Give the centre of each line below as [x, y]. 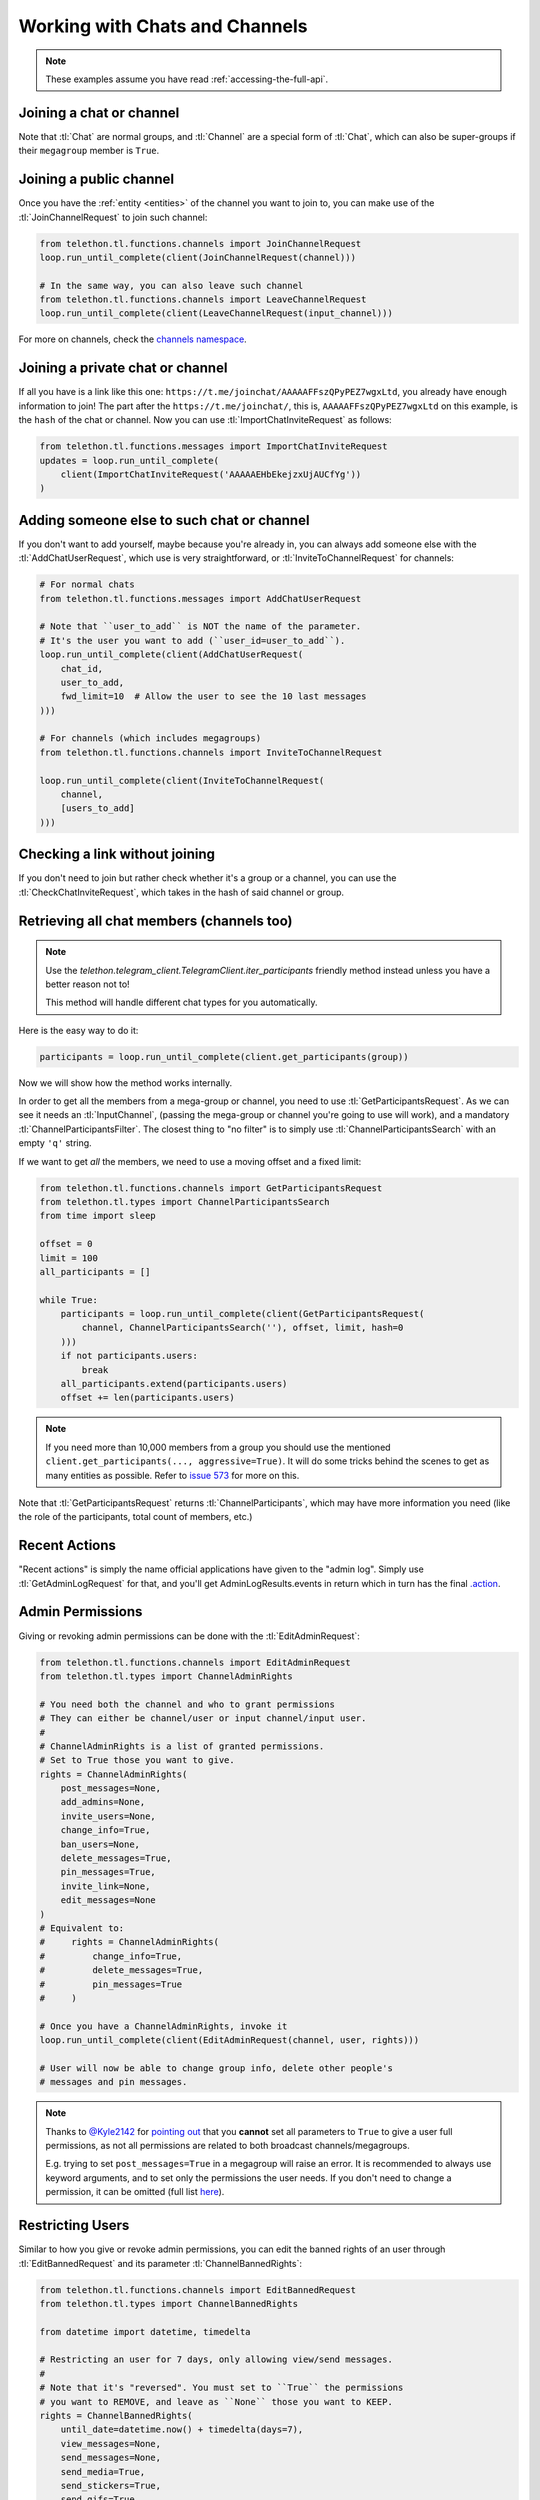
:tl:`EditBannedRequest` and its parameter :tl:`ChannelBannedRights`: [160, 2263]
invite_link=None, [105, 1886]
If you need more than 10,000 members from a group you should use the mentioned [218, 1447]
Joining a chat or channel [99, 112]
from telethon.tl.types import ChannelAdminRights [166, 1676]
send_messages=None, [111, 2458]
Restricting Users [74, 2225]
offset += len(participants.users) [147, 1398]
